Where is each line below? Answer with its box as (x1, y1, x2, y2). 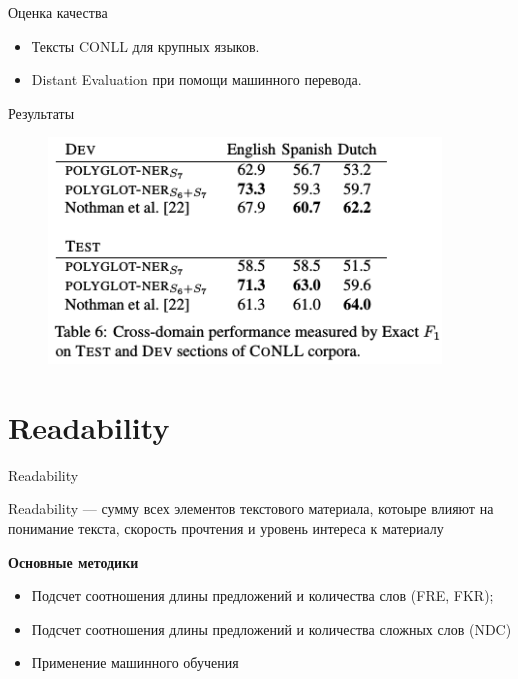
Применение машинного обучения (31, 652, 239, 673)
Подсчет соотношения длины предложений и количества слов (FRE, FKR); (31, 585, 494, 606)
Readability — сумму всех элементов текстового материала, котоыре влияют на (8, 498, 494, 519)
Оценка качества (8, 2, 108, 22)
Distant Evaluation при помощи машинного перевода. (31, 69, 362, 90)
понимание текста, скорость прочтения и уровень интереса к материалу (8, 518, 444, 539)
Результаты (8, 102, 75, 123)
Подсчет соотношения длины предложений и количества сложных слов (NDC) (31, 618, 512, 639)
